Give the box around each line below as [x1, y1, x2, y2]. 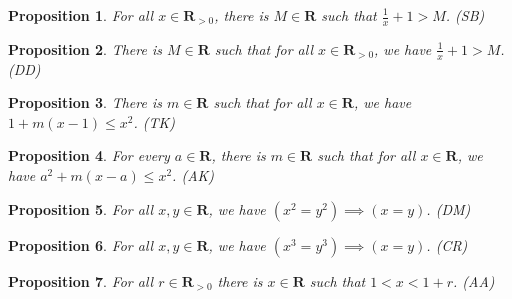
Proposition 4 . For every [8, 145, 170, 166]
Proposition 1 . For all [8, 5, 154, 25]
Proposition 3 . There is [8, 92, 162, 113]
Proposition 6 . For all [8, 234, 154, 255]
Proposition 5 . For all [8, 198, 154, 219]
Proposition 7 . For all [8, 270, 154, 291]
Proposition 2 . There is [8, 38, 162, 59]
